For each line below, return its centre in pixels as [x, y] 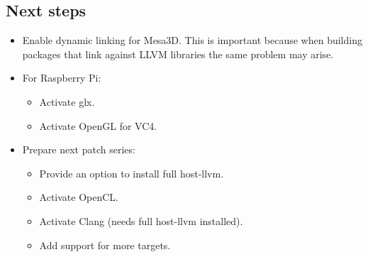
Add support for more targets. [105, 245]
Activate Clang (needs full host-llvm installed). [141, 220]
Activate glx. [67, 101]
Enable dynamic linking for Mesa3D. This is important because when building [192, 40]
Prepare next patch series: [79, 149]
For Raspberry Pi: [62, 78]
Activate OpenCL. [79, 197]
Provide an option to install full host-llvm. [132, 173]
